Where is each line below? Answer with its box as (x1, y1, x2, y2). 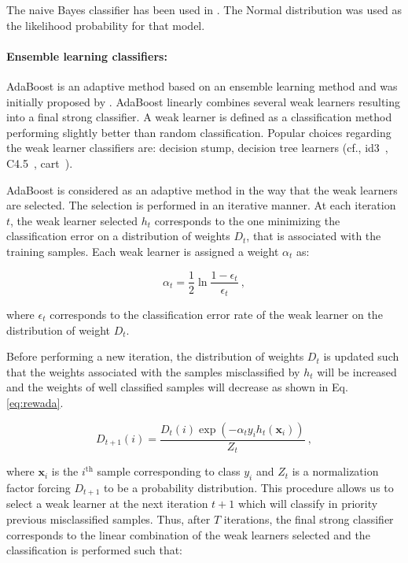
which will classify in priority (237, 495, 378, 512)
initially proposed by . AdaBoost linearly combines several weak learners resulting (6, 93, 401, 109)
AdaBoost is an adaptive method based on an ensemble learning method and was (6, 77, 398, 94)
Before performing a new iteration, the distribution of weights (6, 348, 304, 365)
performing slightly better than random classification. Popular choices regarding (6, 124, 391, 140)
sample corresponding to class (97, 463, 241, 480)
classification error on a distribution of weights (6, 228, 230, 244)
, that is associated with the (246, 228, 381, 244)
